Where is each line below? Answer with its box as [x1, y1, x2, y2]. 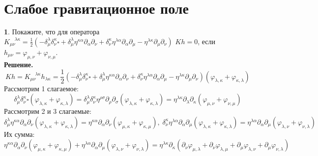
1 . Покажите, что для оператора [4, 26, 100, 37]
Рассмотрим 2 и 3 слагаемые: [4, 106, 91, 116]
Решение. [4, 59, 33, 69]
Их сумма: [4, 129, 35, 139]
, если [198, 36, 215, 46]
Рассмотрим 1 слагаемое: [4, 83, 79, 93]
